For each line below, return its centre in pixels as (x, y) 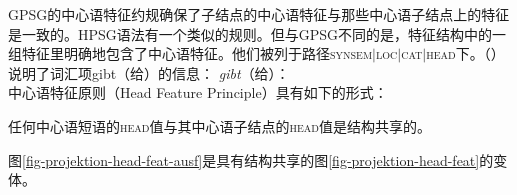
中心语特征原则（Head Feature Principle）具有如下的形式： (198, 92)
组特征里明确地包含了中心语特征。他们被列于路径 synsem (190, 53)
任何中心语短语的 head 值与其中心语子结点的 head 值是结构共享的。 (219, 125)
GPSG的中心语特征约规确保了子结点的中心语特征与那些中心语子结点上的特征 (259, 14)
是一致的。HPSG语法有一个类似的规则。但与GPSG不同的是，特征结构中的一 (257, 33)
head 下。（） (465, 53)
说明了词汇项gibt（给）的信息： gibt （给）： (149, 72)
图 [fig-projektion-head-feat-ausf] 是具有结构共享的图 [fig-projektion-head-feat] (244, 159)
